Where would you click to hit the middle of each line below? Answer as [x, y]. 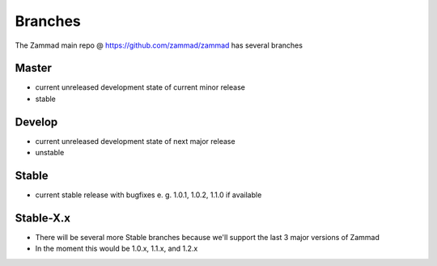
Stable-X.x [42, 218]
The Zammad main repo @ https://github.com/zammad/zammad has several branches [159, 45]
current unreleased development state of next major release [135, 141]
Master [34, 68]
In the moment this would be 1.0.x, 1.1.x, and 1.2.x [117, 249]
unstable [50, 153]
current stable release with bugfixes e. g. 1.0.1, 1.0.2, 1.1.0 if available [148, 195]
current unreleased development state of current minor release [140, 87]
